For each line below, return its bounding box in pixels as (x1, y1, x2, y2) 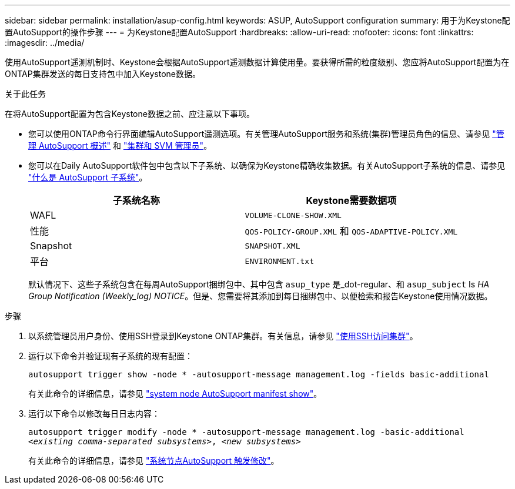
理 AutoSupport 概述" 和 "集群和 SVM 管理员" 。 (28, 140, 212, 150)
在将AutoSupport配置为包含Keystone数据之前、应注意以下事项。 (5, 109, 255, 119)
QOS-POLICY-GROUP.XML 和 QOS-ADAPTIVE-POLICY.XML (245, 225, 458, 237)
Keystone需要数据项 (306, 195, 397, 206)
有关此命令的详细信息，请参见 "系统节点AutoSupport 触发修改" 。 (28, 455, 279, 465)
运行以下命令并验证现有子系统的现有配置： (28, 351, 193, 361)
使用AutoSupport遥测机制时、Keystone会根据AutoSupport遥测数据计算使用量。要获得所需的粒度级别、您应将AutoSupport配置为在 (5, 57, 510, 67)
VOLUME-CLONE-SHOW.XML (245, 210, 342, 220)
